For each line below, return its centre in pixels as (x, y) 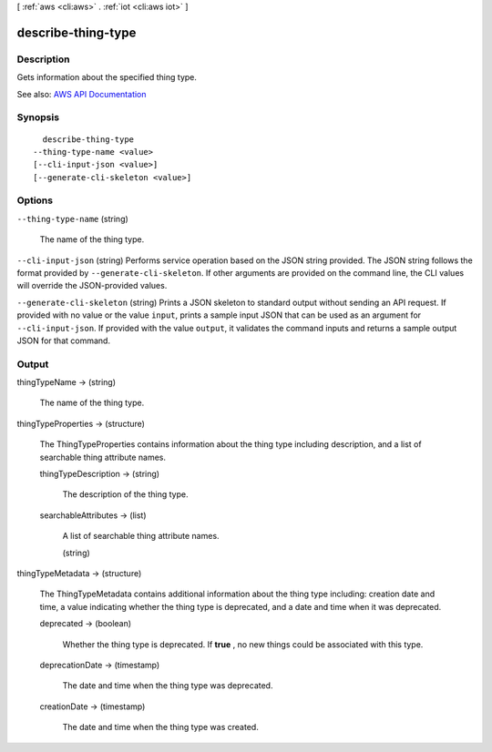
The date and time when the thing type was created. (160, 727)
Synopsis (38, 117)
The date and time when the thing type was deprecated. (168, 686)
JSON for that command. (64, 340)
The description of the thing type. (125, 494)
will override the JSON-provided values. (92, 286)
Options (35, 200)
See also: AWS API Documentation (82, 94)
